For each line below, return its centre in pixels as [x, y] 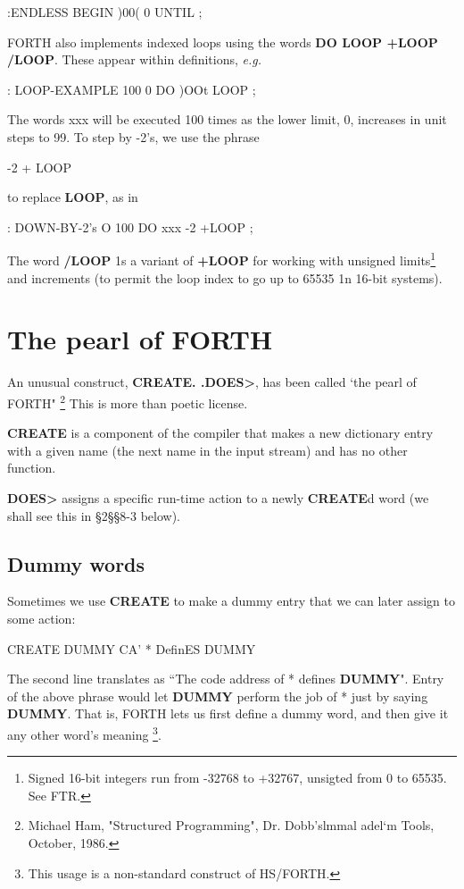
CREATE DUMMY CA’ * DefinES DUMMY [132, 648]
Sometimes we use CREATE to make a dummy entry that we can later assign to [231, 601]
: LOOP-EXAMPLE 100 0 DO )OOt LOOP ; [132, 89]
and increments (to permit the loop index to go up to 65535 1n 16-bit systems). [225, 277]
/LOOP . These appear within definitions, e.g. [135, 59]
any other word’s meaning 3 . [84, 733]
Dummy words [76, 563]
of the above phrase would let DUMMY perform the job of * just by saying [218, 696]
